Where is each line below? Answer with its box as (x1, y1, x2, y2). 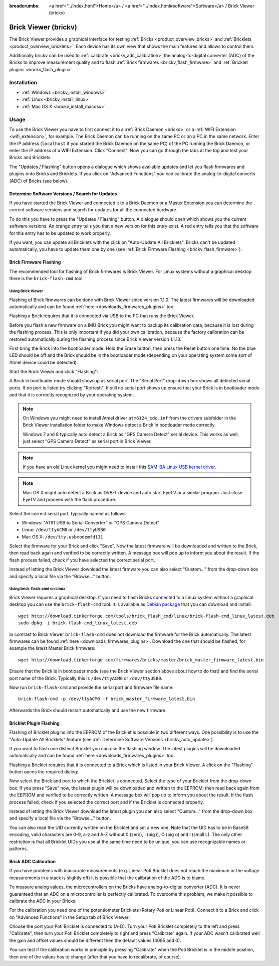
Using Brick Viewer (9, 289, 44, 294)
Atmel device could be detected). (9, 359, 78, 365)
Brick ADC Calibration (9, 858, 56, 864)
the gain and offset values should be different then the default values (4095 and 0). (9, 937, 181, 943)
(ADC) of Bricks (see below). (9, 178, 69, 184)
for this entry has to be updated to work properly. (9, 230, 111, 236)
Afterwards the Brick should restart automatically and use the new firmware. (9, 707, 167, 713)
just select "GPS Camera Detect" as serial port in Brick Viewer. (23, 438, 152, 444)
